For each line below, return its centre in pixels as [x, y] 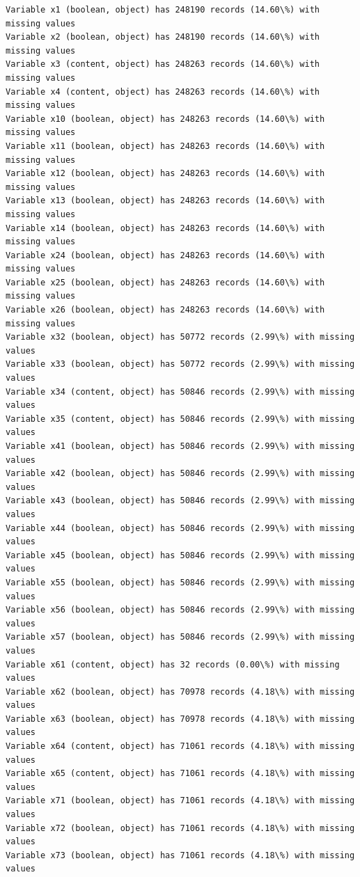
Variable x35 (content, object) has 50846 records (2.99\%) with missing [180, 419]
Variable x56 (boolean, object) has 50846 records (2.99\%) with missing [180, 610]
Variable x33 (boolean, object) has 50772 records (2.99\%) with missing [180, 364]
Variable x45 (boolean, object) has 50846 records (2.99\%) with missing [180, 555]
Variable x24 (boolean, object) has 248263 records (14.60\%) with [165, 255]
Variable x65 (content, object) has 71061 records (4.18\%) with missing [180, 774]
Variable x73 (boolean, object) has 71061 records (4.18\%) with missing [180, 855]
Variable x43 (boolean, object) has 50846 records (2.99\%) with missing [180, 501]
